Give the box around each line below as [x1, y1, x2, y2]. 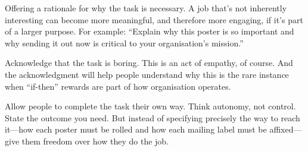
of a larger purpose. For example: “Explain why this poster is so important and [5, 25, 294, 37]
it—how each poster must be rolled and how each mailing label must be [5, 123, 267, 136]
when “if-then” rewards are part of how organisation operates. [5, 80, 231, 92]
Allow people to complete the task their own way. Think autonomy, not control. [5, 100, 296, 112]
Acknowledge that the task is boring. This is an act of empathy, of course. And [5, 56, 293, 69]
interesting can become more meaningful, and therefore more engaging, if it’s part [5, 13, 303, 26]
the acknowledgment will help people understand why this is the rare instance [5, 68, 289, 80]
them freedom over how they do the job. [21, 134, 169, 147]
